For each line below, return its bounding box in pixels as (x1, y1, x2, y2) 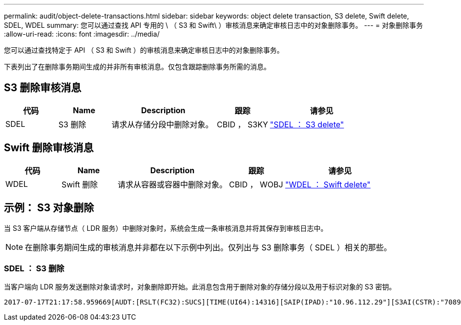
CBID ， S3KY (217, 119, 268, 129)
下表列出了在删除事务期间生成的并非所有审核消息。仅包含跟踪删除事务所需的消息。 (4, 62, 271, 71)
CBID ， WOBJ (229, 179, 283, 189)
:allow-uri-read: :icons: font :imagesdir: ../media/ (4, 30, 160, 38)
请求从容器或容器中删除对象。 (118, 179, 228, 189)
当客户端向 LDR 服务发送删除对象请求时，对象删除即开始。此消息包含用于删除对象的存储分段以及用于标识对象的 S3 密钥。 (4, 283, 396, 291)
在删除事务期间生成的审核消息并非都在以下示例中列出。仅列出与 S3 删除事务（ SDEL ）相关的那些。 (25, 242, 392, 252)
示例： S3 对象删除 (4, 202, 94, 214)
